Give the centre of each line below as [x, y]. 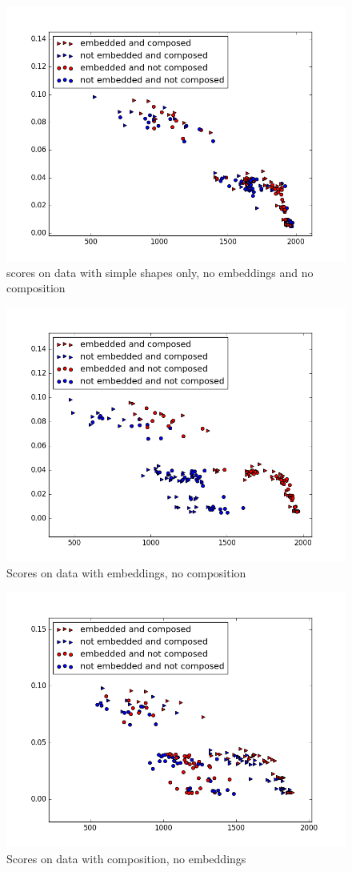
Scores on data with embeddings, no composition [126, 573]
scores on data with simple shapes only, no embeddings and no [160, 272]
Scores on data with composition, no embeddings [126, 858]
